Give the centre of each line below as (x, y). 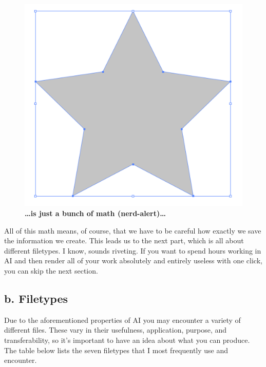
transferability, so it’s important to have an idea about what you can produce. (127, 340)
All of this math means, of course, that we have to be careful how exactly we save (133, 230)
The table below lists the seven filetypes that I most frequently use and (116, 350)
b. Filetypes (36, 298)
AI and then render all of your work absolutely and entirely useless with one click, (133, 260)
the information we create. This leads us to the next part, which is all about (124, 240)
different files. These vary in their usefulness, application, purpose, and (116, 330)
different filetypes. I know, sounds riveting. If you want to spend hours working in (133, 250)
